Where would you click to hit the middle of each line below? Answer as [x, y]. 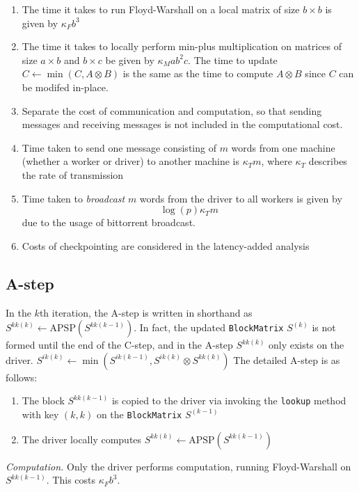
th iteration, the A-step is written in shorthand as [146, 312]
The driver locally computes [82, 439]
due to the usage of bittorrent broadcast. [109, 222]
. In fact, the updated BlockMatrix [209, 327]
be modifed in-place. [65, 87]
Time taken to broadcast [73, 198]
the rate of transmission [73, 174]
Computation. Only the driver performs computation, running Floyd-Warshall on [178, 466]
